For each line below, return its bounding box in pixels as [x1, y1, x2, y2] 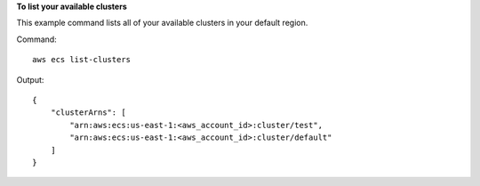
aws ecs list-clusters [32, 54, 132, 65]
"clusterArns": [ [50, 108, 126, 117]
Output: [16, 74, 44, 85]
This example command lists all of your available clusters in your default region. [16, 18, 308, 28]
